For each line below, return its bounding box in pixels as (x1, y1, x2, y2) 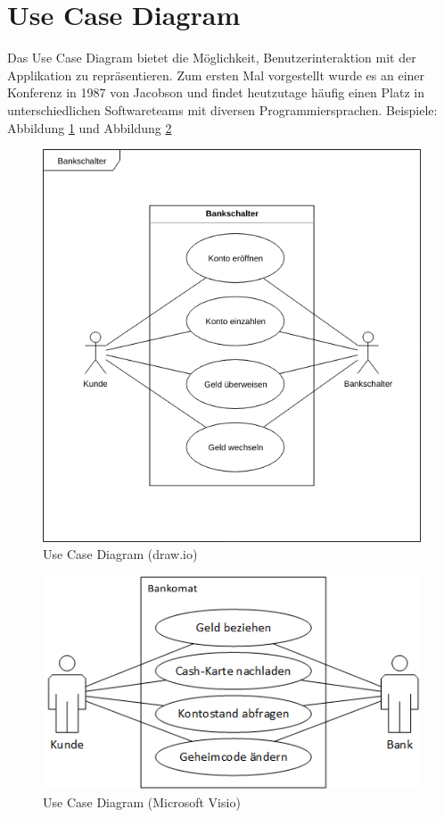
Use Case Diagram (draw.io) (43, 545, 198, 563)
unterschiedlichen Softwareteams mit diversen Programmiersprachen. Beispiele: (7, 100, 438, 119)
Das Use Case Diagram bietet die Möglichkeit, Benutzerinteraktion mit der (7, 48, 416, 67)
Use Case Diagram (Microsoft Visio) (43, 793, 241, 812)
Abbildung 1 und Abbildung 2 (7, 118, 172, 137)
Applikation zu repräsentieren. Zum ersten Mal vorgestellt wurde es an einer (7, 65, 425, 84)
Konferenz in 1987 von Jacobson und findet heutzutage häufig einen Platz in (7, 83, 424, 102)
